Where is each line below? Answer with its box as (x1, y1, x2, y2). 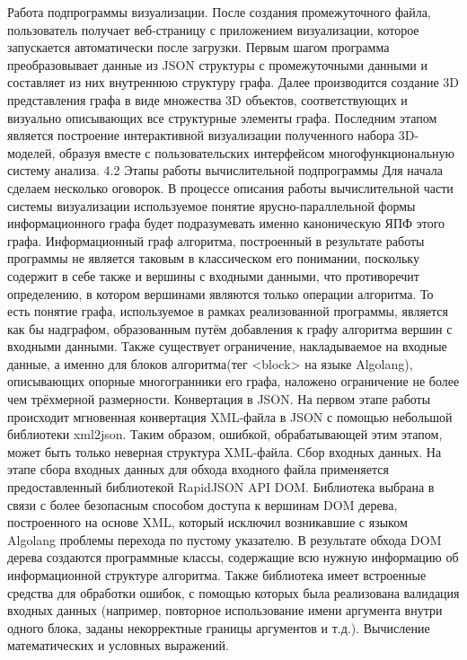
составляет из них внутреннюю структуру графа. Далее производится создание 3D (7, 73, 459, 92)
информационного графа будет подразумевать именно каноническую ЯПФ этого (7, 214, 445, 233)
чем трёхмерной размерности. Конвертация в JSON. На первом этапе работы (7, 390, 431, 409)
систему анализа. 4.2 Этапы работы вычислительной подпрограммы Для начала (7, 161, 444, 180)
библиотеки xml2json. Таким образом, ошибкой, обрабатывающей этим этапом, (7, 425, 443, 444)
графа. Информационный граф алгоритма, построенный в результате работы (7, 231, 425, 250)
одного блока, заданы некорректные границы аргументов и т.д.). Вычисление (7, 618, 430, 637)
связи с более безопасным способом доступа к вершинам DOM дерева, (7, 495, 398, 514)
